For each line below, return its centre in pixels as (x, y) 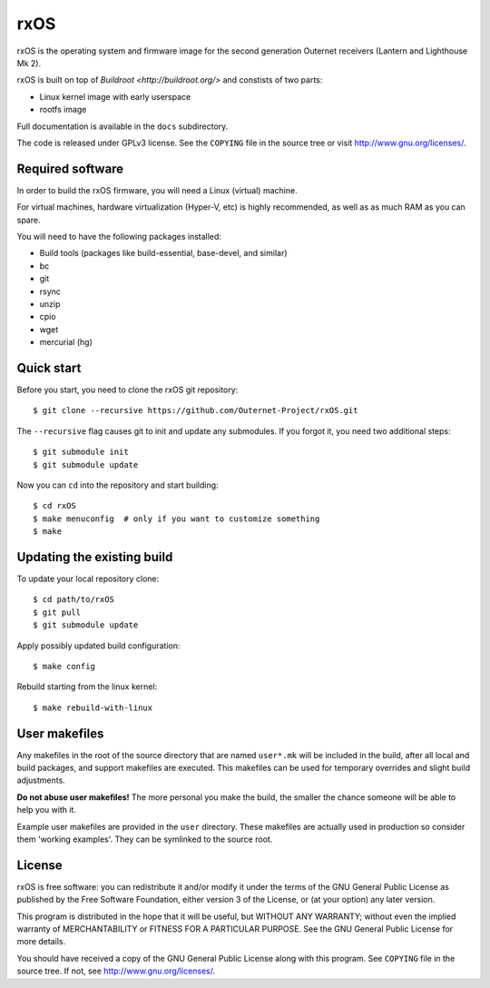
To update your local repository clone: (88, 579)
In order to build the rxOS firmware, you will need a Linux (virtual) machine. (157, 190)
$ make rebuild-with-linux (93, 707)
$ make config (64, 666)
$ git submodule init (81, 452)
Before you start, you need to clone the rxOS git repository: (127, 390)
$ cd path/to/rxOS (74, 600)
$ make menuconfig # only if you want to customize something (176, 519)
